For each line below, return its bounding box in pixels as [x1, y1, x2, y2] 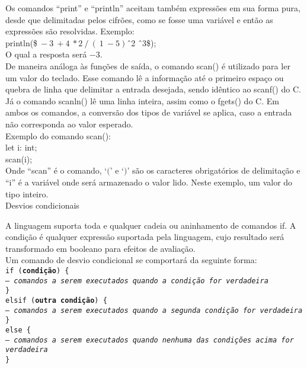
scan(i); [5, 152, 33, 165]
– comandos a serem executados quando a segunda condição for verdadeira [5, 306, 303, 315]
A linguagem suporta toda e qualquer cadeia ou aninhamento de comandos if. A [5, 219, 296, 231]
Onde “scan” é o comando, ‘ [5, 164, 107, 177]
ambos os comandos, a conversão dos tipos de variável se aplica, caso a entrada [5, 106, 292, 119]
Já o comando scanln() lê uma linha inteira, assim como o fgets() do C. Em [5, 94, 279, 107]
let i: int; [5, 141, 37, 153]
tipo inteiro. [5, 187, 49, 200]
